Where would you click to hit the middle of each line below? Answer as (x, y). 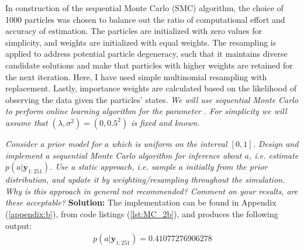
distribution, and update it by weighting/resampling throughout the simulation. (145, 179)
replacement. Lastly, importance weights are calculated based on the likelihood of (151, 88)
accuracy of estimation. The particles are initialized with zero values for (134, 31)
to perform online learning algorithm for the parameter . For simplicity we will (146, 111)
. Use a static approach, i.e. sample (113, 167)
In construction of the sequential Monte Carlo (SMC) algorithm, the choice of (144, 8)
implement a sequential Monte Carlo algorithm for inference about (124, 155)
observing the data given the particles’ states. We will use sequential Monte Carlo (152, 99)
